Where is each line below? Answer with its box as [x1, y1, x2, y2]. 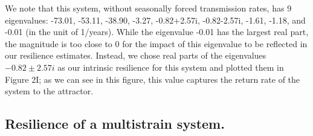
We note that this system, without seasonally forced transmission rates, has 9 [5, 2, 292, 14]
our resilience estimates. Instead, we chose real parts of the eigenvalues [5, 49, 266, 62]
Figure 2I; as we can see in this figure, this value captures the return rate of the [5, 73, 300, 85]
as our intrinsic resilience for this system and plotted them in [57, 60, 284, 73]
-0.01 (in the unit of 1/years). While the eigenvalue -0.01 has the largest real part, [5, 25, 309, 38]
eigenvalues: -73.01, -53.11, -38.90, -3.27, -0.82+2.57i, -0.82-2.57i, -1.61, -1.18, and [5, 13, 306, 26]
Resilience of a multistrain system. [5, 114, 225, 133]
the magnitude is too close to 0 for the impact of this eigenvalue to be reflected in [5, 37, 308, 50]
